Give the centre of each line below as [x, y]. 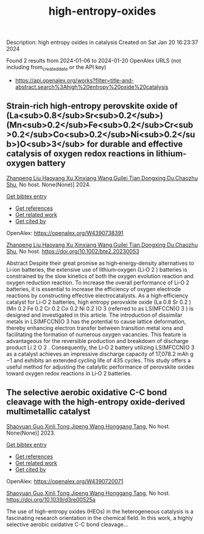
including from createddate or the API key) [56, 68]
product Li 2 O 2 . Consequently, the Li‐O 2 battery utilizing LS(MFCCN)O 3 [100, 347]
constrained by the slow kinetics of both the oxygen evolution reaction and [100, 276]
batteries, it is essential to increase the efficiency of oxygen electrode [94, 289]
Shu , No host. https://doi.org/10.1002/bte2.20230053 [73, 251]
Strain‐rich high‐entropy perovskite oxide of [92, 106]
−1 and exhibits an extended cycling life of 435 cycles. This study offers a [98, 360]
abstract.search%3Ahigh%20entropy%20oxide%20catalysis [92, 87]
